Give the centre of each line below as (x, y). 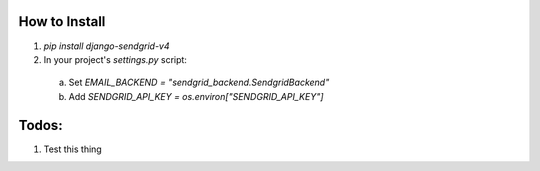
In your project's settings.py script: (115, 59)
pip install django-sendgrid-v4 (106, 46)
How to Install (62, 21)
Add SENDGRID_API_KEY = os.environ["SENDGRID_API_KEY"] (196, 96)
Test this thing (72, 149)
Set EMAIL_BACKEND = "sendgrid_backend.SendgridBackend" (199, 82)
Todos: (41, 125)
